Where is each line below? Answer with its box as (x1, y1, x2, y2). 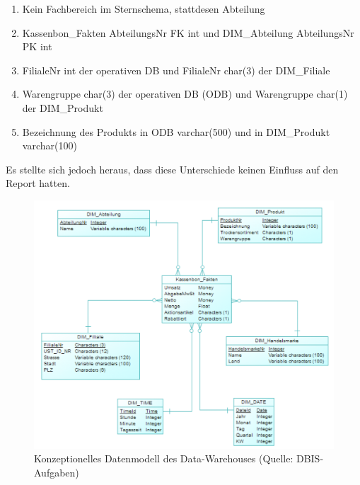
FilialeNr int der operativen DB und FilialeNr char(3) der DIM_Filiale (22, 62, 330, 77)
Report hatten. (6, 176, 70, 190)
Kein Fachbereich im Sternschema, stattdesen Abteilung (22, 1, 265, 16)
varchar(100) (22, 138, 77, 153)
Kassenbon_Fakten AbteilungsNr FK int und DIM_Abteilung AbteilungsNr (22, 25, 354, 40)
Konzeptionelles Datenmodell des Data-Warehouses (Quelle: (34, 451, 294, 466)
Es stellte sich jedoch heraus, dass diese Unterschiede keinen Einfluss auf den (6, 161, 339, 176)
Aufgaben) (34, 464, 79, 479)
